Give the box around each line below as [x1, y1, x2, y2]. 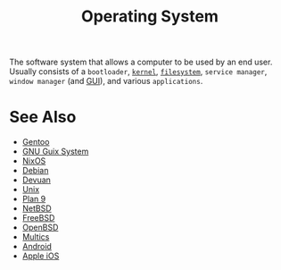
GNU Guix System [21, 146, 89, 157]
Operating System [81, 6, 219, 27]
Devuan [21, 174, 52, 185]
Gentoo [21, 137, 50, 148]
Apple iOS [21, 250, 60, 261]
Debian [21, 165, 49, 176]
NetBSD [21, 203, 52, 214]
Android [21, 241, 52, 252]
